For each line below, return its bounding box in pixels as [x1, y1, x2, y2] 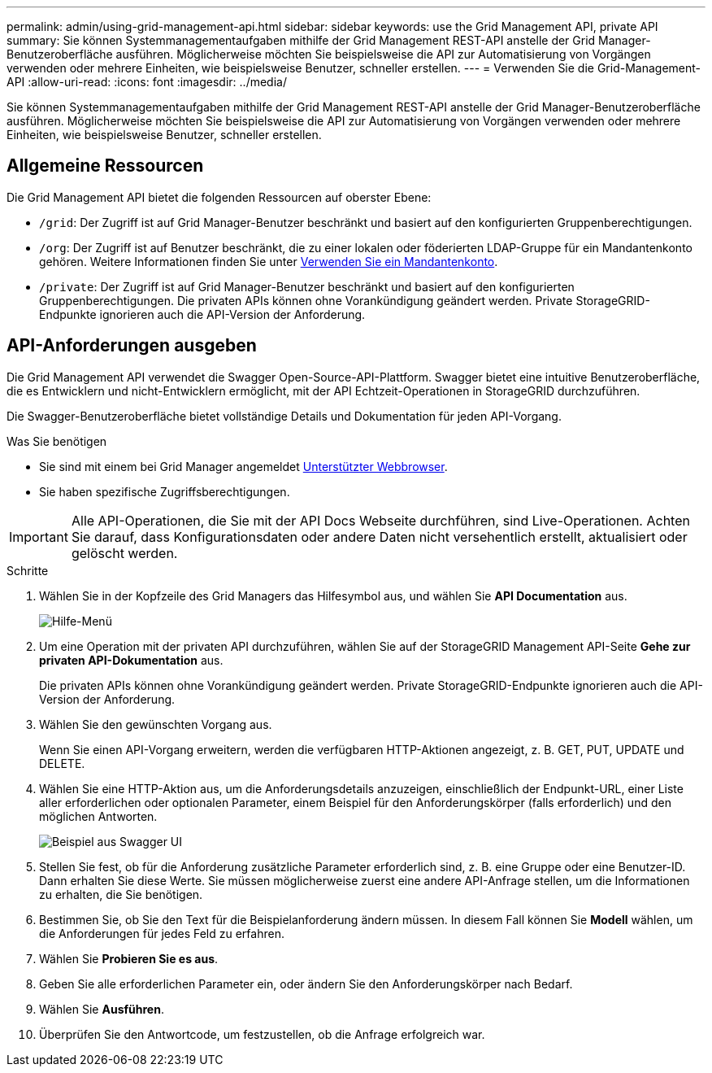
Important [9, 528, 68, 545]
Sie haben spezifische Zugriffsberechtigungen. [39, 484, 290, 499]
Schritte [7, 563, 49, 578]
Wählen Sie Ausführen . [39, 1001, 164, 1016]
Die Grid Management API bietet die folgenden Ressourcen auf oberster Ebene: [7, 190, 432, 204]
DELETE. [39, 756, 85, 770]
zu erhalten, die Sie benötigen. [39, 887, 203, 901]
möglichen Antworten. [39, 809, 158, 823]
